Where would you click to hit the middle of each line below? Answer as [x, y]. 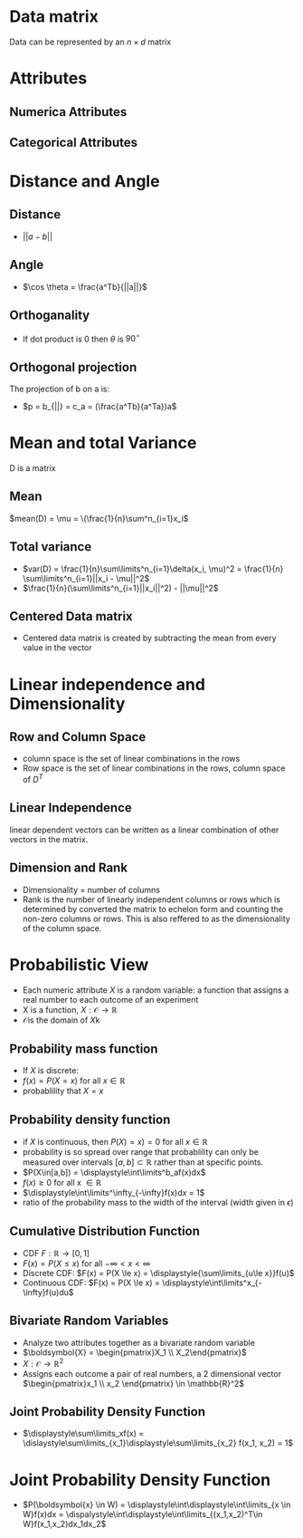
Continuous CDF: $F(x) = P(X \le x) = [91, 1283]
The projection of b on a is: [60, 389]
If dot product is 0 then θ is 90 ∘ [81, 338]
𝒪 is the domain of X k [61, 1020]
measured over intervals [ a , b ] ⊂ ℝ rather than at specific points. [143, 1162]
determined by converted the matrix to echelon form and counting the [152, 908]
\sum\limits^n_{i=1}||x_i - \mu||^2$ [86, 578]
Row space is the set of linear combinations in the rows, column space [154, 768]
